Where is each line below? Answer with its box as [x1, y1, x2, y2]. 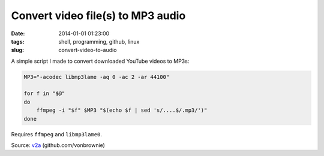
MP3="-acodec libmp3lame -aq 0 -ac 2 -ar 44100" [23, 74, 170, 80]
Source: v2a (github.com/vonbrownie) [11, 142, 105, 149]
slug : [11, 47, 24, 54]
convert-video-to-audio [58, 47, 117, 54]
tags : [11, 38, 25, 45]
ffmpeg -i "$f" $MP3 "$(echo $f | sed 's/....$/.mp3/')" [36, 107, 208, 114]
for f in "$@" [23, 90, 65, 97]
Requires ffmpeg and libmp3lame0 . [11, 130, 102, 137]
